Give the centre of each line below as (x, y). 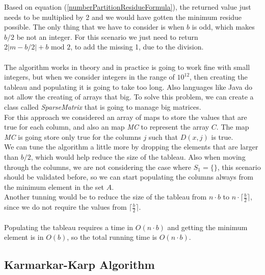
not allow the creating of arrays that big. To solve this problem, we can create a (129, 97)
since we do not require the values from (65, 207)
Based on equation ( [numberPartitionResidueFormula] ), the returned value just (128, 7)
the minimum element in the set (54, 186)
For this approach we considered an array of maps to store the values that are (126, 117)
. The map (233, 127)
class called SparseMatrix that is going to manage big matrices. (103, 106)
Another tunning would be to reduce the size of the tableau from (105, 197)
